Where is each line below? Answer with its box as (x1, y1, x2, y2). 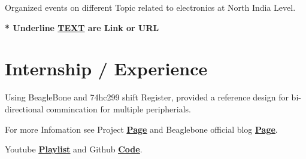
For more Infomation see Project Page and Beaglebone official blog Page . (5, 123, 278, 135)
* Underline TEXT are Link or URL (5, 21, 159, 33)
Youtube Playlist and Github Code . (5, 143, 143, 155)
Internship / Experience (5, 56, 208, 81)
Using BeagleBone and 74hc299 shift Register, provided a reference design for (5, 91, 289, 103)
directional (5, 102, 44, 115)
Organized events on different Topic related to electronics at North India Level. (5, 1, 296, 13)
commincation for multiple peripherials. (46, 102, 191, 115)
